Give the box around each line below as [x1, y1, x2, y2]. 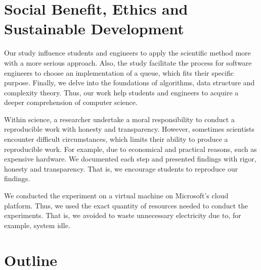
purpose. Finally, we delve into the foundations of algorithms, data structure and [4, 77, 255, 88]
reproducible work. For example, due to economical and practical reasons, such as [4, 143, 257, 154]
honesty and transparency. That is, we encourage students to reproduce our [4, 163, 238, 174]
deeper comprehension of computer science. [4, 97, 138, 107]
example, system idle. [4, 220, 70, 230]
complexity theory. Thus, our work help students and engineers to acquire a [4, 87, 239, 97]
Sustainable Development [4, 18, 184, 39]
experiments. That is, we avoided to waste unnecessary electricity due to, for [4, 210, 241, 221]
